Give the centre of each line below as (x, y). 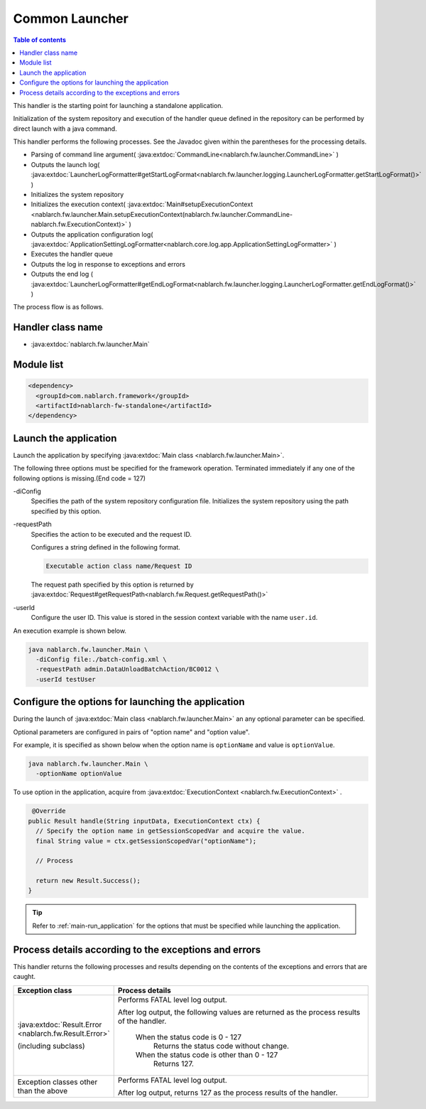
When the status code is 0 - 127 (189, 1036)
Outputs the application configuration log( (92, 234)
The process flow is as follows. (59, 307)
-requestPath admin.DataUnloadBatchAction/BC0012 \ (127, 669)
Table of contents (40, 40)
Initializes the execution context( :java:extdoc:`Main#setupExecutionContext (142, 204)
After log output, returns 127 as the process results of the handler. (228, 1093)
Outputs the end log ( (62, 274)
